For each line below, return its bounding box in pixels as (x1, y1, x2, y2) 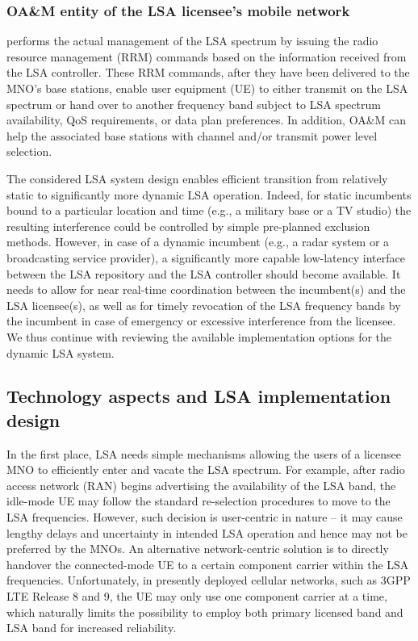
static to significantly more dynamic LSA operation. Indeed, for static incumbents (6, 186, 412, 203)
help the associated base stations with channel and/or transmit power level (6, 127, 378, 144)
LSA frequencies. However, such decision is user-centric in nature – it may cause (6, 509, 403, 526)
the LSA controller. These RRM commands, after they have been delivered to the (6, 64, 410, 81)
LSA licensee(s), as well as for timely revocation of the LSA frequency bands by (6, 296, 401, 313)
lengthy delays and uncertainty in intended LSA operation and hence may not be (6, 524, 408, 541)
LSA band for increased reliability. (6, 619, 177, 636)
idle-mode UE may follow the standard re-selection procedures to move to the (6, 492, 391, 509)
